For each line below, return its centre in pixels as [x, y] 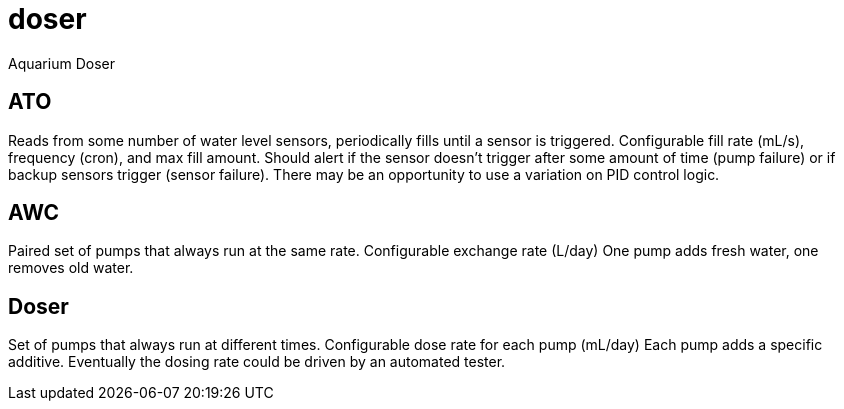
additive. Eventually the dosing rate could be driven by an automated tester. [257, 362]
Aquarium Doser [61, 63]
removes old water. [71, 268]
